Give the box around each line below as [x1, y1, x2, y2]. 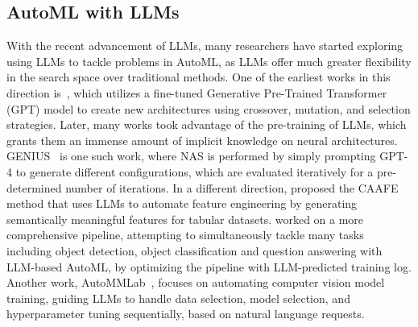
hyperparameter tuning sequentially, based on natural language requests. [6, 305, 365, 322]
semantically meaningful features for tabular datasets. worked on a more [6, 210, 364, 227]
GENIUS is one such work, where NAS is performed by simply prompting [6, 147, 376, 164]
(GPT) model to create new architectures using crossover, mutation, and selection [6, 100, 411, 117]
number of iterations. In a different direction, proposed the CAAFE [65, 179, 399, 196]
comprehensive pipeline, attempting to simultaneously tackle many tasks [6, 226, 364, 243]
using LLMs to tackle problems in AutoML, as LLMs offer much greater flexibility [6, 52, 412, 69]
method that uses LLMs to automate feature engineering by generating [6, 195, 358, 212]
